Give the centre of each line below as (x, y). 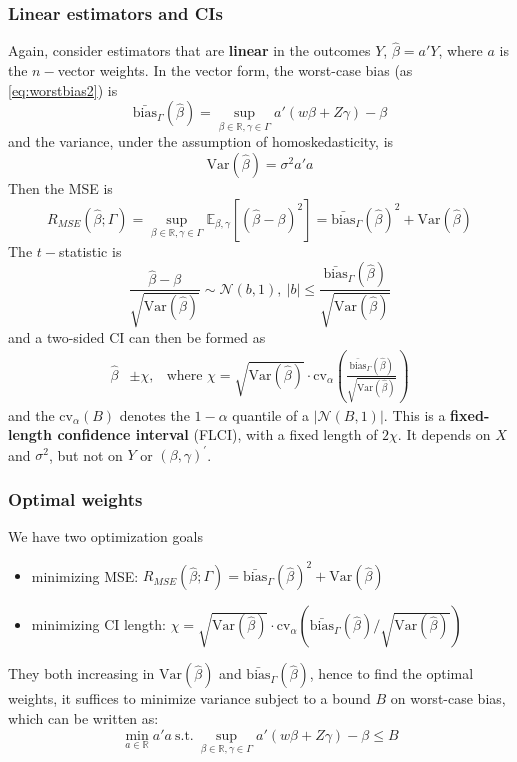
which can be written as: (83, 717)
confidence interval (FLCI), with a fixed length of (217, 434)
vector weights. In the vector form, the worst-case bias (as (235, 70)
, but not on (85, 454)
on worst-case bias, (448, 698)
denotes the (154, 414)
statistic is (90, 250)
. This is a (414, 414)
